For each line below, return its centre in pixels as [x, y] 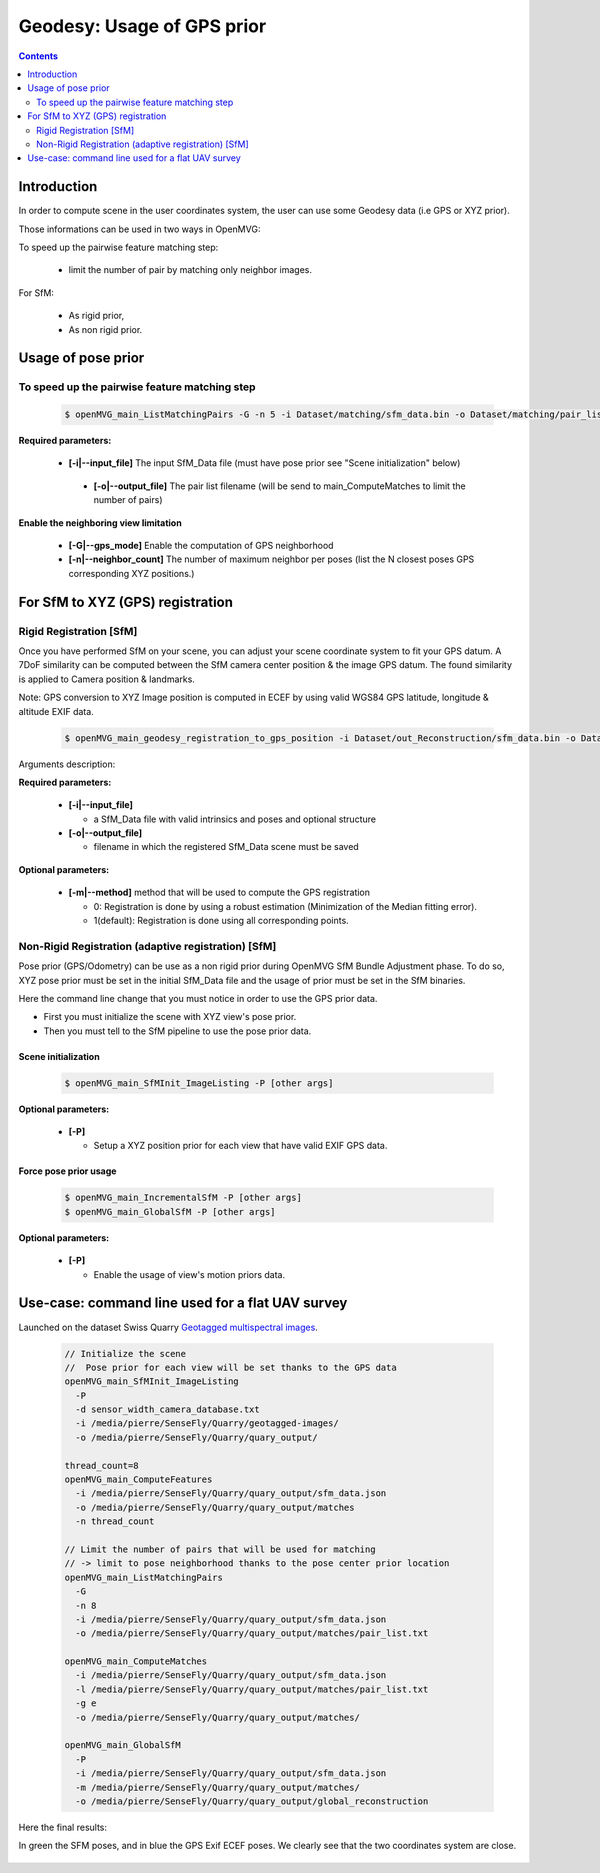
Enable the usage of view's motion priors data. [189, 1274]
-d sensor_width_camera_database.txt [167, 1409]
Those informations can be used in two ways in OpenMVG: [139, 229]
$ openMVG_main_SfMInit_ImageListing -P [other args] [199, 1083]
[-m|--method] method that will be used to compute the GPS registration [219, 892]
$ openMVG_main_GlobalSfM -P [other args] [170, 1211]
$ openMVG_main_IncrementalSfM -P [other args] [183, 1198]
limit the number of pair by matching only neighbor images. [190, 270]
